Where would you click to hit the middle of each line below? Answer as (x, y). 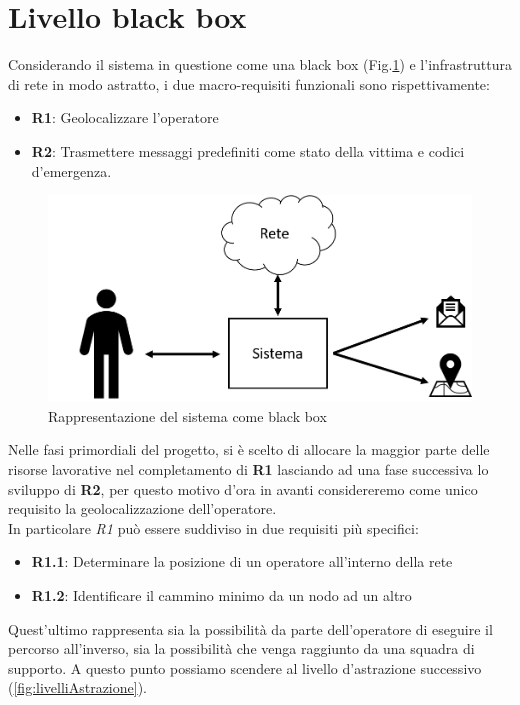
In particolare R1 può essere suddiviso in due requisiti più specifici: (213, 527)
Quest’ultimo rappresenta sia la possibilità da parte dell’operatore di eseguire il (250, 628)
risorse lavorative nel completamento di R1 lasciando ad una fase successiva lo (248, 468)
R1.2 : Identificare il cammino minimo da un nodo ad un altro (221, 594)
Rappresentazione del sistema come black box (187, 415)
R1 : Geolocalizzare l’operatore (125, 117)
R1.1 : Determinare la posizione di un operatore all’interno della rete (242, 561)
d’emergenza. (71, 170)
